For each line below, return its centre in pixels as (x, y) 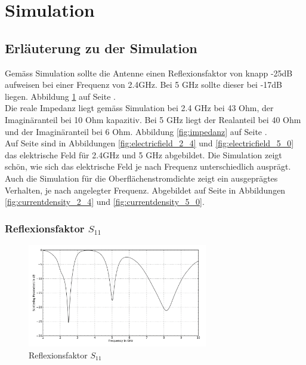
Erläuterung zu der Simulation (101, 47)
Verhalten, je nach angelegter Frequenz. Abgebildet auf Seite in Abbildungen (145, 190)
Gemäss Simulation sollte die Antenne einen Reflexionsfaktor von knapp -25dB (149, 73)
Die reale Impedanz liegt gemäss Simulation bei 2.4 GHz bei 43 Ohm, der (139, 108)
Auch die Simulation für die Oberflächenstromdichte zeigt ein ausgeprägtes (141, 178)
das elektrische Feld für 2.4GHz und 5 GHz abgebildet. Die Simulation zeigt (143, 154)
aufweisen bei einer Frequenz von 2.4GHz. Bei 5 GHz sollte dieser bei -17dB (144, 85)
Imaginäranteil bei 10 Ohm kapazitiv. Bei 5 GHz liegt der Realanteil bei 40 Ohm (153, 119)
